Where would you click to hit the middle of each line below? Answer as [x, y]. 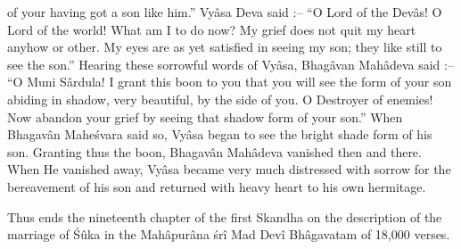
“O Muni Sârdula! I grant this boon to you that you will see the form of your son [230, 82]
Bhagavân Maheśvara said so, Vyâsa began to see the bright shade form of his [220, 134]
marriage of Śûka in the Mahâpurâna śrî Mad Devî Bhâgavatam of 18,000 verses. [229, 234]
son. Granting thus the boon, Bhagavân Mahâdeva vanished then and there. [214, 151]
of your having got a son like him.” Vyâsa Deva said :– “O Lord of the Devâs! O [225, 12]
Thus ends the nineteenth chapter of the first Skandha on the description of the [225, 216]
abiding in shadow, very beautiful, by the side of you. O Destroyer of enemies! [220, 99]
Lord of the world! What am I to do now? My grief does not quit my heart [212, 29]
